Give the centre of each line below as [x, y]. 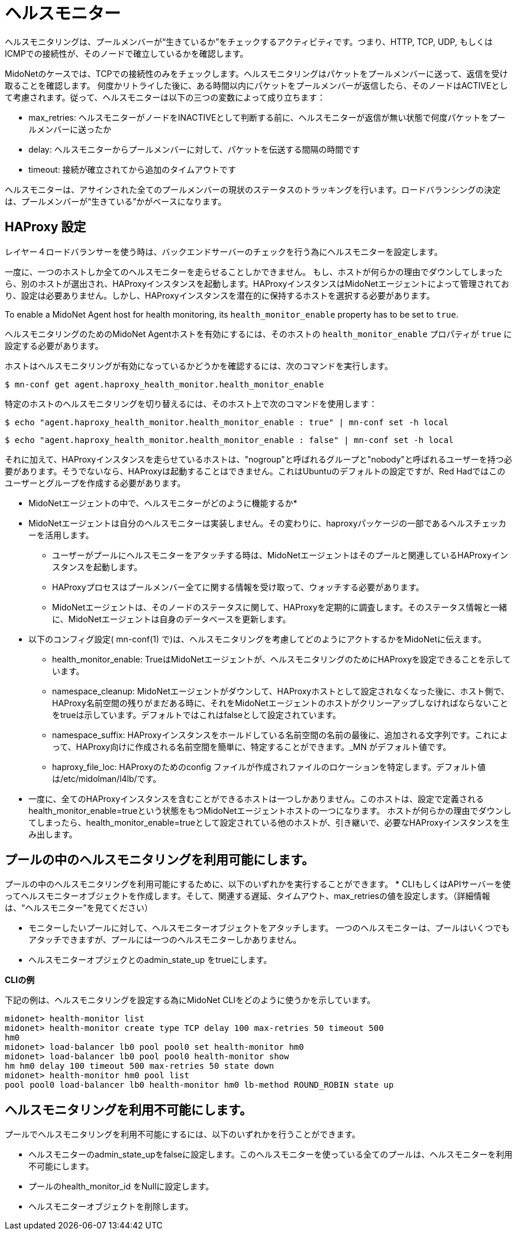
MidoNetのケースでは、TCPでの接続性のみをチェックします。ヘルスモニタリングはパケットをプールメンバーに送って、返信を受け [256, 73]
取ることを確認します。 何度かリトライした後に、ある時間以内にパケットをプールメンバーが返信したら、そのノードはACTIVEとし [256, 85]
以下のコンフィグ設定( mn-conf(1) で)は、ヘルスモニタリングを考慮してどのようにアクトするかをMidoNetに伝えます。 [257, 639]
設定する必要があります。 [54, 345]
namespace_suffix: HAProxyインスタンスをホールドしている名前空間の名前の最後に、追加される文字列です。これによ [280, 735]
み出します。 [53, 834]
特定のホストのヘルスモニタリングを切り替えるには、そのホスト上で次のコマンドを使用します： [191, 403]
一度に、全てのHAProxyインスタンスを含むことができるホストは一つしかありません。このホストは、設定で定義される [256, 798]
